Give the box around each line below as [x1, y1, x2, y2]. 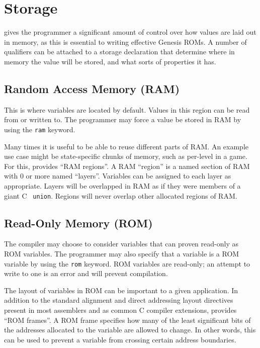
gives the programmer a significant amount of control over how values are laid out [4, 27, 256, 37]
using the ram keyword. [4, 124, 75, 134]
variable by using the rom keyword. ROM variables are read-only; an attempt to [4, 258, 250, 269]
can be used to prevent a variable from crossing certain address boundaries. [4, 334, 236, 344]
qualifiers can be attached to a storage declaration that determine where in [4, 46, 235, 57]
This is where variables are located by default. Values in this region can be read [4, 104, 250, 115]
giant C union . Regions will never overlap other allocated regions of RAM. [4, 190, 237, 201]
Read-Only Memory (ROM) [4, 215, 153, 230]
